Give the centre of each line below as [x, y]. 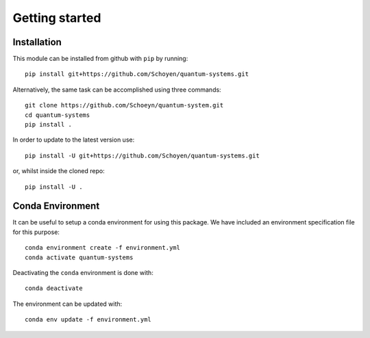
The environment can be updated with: [67, 304]
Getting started [57, 18]
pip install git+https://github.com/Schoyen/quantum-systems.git [137, 74]
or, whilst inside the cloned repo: [59, 171]
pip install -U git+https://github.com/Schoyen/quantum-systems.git [142, 155]
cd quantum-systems [58, 115]
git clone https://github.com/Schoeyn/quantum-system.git [124, 105]
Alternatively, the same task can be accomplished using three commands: [117, 90]
